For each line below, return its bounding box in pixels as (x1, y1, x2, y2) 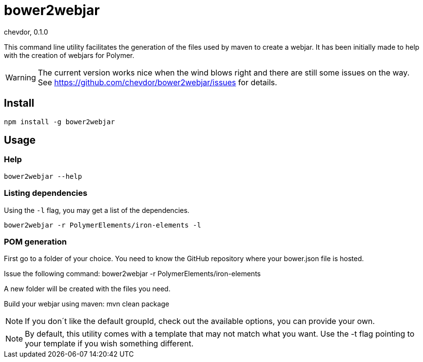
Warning (5, 72, 36, 82)
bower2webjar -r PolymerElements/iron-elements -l (4, 221, 201, 229)
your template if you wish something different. (25, 339, 194, 349)
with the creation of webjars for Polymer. (4, 51, 135, 59)
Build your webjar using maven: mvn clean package (4, 300, 170, 308)
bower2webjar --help (4, 172, 82, 180)
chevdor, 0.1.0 (4, 27, 48, 36)
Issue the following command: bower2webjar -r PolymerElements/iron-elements (4, 269, 261, 278)
